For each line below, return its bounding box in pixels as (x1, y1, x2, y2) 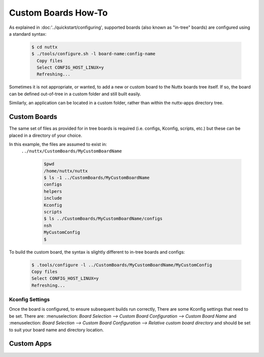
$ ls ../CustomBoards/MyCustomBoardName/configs (44, 216, 163, 222)
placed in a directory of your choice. (9, 132, 83, 138)
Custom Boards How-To (9, 7, 108, 18)
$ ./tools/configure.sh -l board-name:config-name (31, 51, 156, 57)
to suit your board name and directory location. (9, 327, 104, 333)
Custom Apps (9, 339, 52, 348)
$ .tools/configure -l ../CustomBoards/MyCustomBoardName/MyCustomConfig (31, 262, 212, 268)
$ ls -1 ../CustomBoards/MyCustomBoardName (44, 175, 150, 181)
